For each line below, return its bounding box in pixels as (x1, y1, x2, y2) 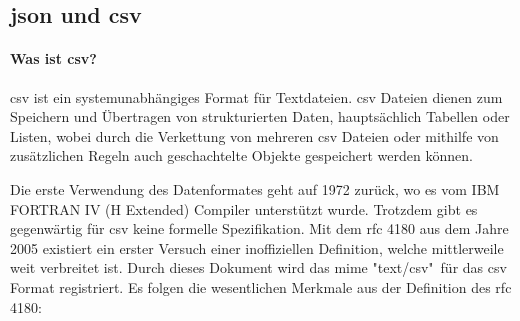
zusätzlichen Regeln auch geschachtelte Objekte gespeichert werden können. (10, 145, 473, 166)
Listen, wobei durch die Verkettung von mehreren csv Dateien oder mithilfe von (10, 125, 499, 146)
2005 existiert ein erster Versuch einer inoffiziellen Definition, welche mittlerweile (10, 237, 504, 258)
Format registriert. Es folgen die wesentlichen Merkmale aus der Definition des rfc (10, 276, 512, 297)
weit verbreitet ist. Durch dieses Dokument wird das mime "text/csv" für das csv (10, 257, 507, 278)
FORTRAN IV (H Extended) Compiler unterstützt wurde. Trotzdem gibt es (10, 198, 478, 219)
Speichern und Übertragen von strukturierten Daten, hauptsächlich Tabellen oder (10, 106, 510, 127)
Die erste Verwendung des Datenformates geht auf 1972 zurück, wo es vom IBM (10, 178, 500, 199)
